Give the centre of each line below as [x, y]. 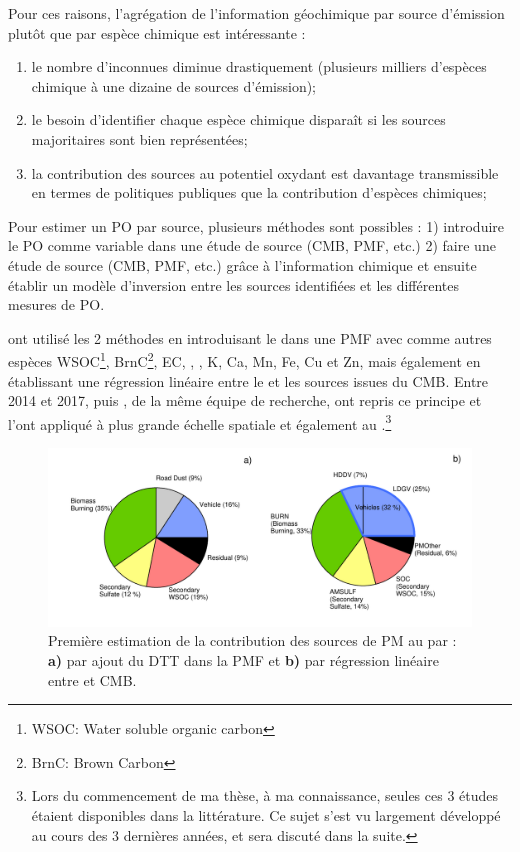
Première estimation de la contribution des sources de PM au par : [252, 640]
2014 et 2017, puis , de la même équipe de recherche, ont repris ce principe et [245, 400]
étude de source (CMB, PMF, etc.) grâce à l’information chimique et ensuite [242, 264]
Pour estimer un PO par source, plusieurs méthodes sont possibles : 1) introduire [256, 225]
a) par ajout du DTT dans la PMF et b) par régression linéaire [243, 660]
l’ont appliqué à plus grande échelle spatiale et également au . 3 [200, 422]
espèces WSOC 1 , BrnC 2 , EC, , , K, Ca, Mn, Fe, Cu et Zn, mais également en [244, 359]
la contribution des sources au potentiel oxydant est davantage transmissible [265, 172]
